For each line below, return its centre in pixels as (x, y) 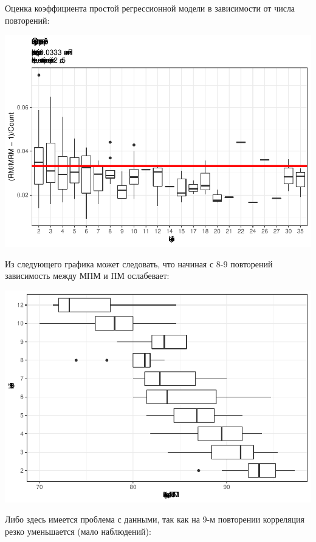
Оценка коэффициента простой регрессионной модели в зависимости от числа (150, 8)
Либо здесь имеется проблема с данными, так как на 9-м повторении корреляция (155, 519)
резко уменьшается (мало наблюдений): (78, 531)
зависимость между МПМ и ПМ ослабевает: (87, 276)
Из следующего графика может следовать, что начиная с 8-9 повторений (139, 263)
